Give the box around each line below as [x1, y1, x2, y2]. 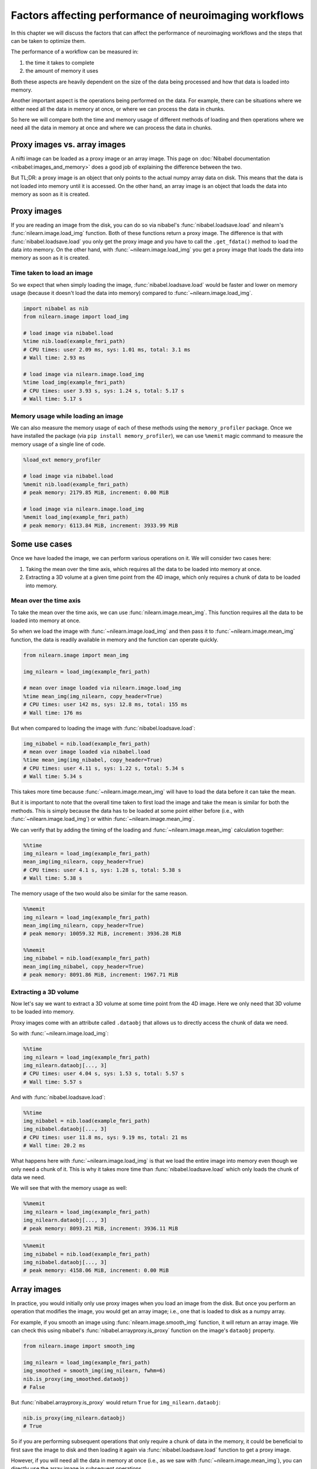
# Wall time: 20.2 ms [23, 1142, 86, 1149]
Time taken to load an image [11, 269, 93, 277]
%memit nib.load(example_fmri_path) [23, 481, 129, 488]
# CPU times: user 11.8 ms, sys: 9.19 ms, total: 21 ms [23, 1134, 188, 1141]
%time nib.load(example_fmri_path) [23, 338, 126, 345]
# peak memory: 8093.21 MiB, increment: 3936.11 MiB [23, 1225, 178, 1232]
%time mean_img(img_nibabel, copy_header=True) [23, 757, 163, 763]
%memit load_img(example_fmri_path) [23, 514, 129, 521]
